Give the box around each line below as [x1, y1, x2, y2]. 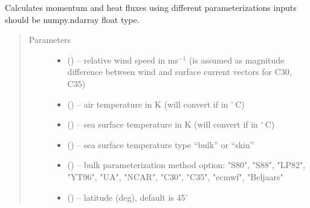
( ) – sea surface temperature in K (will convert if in [67, 118, 258, 131]
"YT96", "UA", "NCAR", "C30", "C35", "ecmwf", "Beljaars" [67, 170, 283, 183]
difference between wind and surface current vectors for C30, [67, 65, 292, 78]
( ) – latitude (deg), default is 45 [67, 190, 186, 203]
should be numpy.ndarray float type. [5, 13, 140, 25]
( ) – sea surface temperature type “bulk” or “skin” [67, 138, 254, 151]
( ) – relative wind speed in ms [67, 53, 178, 66]
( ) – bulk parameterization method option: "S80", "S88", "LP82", [67, 158, 306, 171]
